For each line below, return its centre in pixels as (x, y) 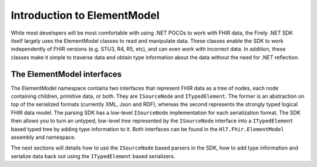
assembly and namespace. (43, 137)
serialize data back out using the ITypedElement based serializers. (93, 156)
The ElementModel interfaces (66, 74)
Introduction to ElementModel (85, 15)
